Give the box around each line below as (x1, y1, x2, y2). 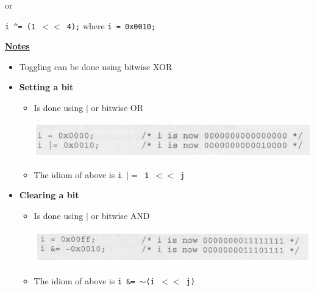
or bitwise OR (91, 101, 143, 114)
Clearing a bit (19, 189, 79, 201)
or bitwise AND (91, 209, 150, 221)
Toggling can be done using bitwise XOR (19, 60, 173, 73)
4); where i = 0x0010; (66, 19, 156, 32)
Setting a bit (19, 81, 74, 93)
